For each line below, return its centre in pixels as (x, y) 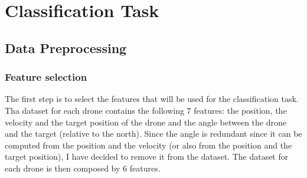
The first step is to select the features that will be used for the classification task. (152, 99)
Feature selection (46, 77)
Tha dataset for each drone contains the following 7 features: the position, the (146, 110)
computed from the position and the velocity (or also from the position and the (148, 145)
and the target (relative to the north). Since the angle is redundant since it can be (153, 133)
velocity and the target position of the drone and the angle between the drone (146, 122)
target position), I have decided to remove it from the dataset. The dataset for (147, 156)
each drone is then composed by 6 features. (83, 168)
